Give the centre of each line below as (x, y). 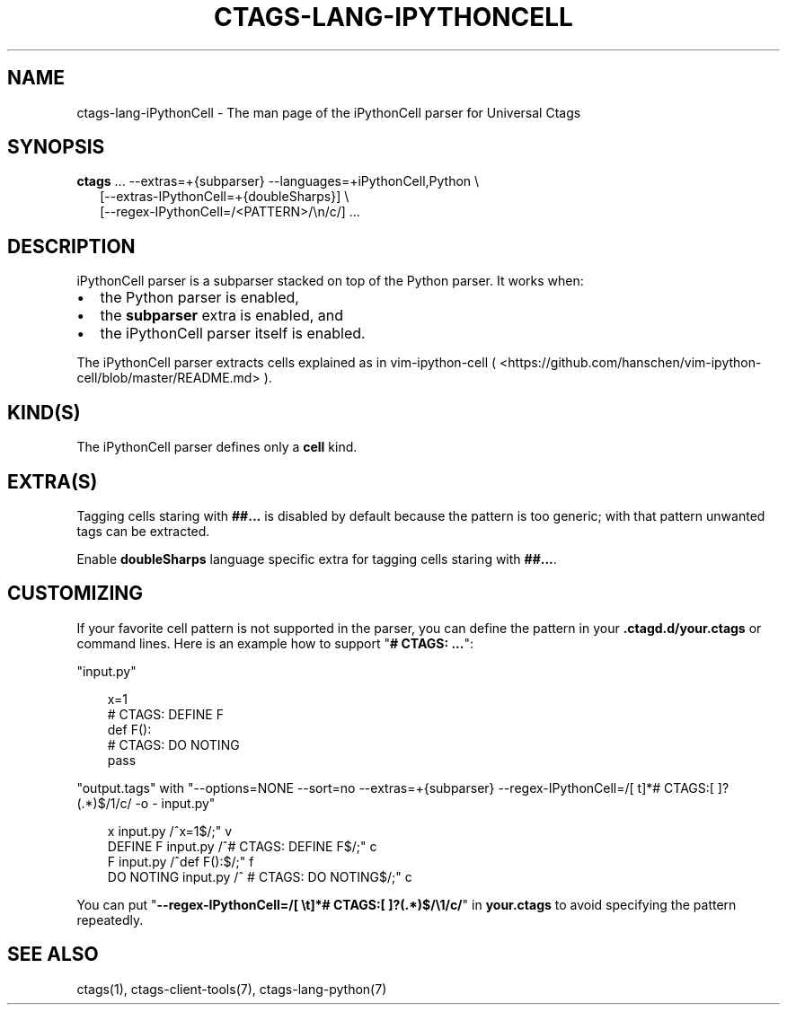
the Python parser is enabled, (199, 298)
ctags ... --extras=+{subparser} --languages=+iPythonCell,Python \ (278, 181)
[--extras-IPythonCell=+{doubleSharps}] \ (225, 197)
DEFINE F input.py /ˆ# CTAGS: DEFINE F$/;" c (242, 846)
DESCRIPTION (71, 246)
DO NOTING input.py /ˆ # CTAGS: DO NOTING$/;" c (260, 876)
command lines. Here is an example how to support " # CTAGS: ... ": (275, 643)
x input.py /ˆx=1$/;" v (170, 831)
